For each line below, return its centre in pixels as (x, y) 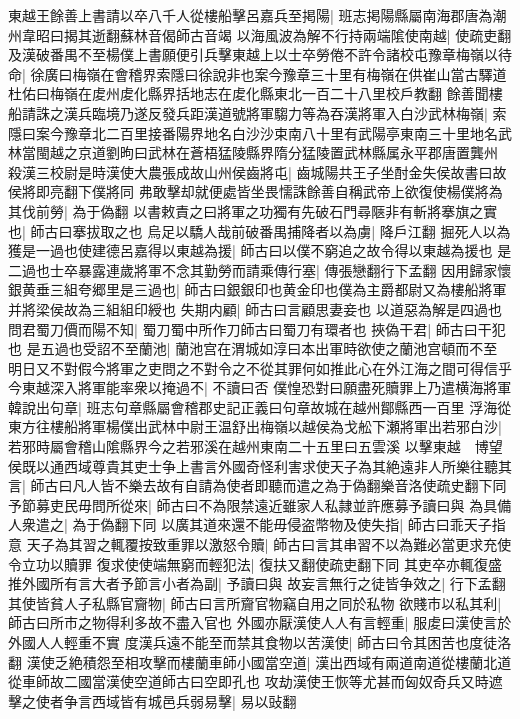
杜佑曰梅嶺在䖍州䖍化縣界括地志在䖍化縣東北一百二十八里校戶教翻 (225, 93)
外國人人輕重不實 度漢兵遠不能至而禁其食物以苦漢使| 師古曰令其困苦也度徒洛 (260, 642)
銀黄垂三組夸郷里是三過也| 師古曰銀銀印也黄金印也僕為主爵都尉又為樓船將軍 (257, 289)
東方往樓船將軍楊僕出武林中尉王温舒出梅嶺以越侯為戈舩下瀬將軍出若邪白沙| (255, 426)
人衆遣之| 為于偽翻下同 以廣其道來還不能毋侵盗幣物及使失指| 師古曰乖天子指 (257, 524)
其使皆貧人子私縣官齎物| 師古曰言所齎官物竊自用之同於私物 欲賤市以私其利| (255, 602)
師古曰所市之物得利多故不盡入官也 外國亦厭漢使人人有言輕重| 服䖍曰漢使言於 (260, 622)
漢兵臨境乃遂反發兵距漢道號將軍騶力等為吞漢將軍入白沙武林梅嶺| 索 (285, 112)
